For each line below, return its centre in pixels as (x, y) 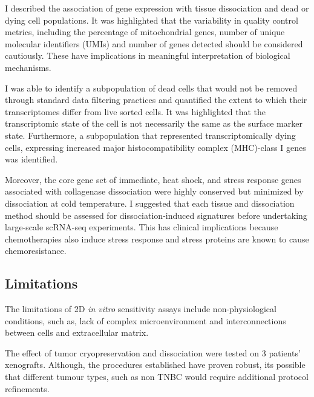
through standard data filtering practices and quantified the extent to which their (156, 100)
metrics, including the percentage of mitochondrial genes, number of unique (145, 32)
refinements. (27, 388)
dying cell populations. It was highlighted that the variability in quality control (152, 20)
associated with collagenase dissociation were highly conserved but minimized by (154, 191)
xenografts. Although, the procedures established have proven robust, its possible (155, 365)
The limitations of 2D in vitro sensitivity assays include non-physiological (141, 309)
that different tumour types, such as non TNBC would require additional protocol (157, 377)
